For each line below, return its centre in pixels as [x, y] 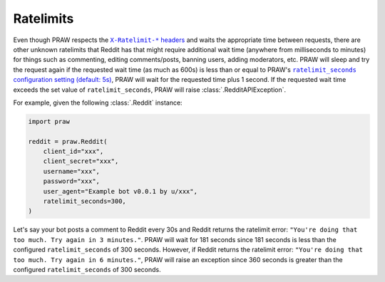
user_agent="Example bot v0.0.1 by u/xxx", [120, 191]
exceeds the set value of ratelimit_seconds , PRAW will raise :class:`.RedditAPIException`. [150, 90]
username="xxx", [71, 171]
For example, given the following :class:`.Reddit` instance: [98, 103]
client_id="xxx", [73, 152]
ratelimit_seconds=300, [84, 201]
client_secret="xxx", [81, 161]
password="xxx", [71, 181]
